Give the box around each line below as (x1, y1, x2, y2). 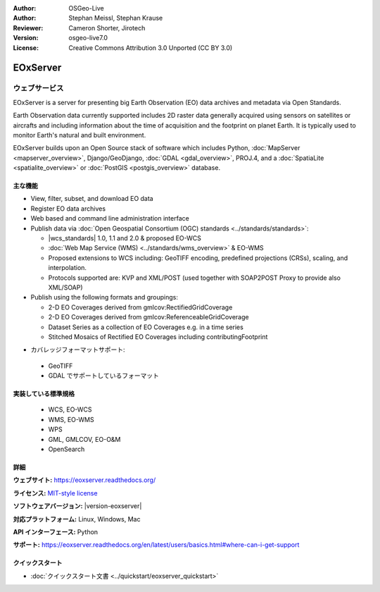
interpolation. (48, 264, 87, 272)
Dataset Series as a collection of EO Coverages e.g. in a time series (48, 323, 244, 331)
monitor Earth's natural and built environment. (13, 130, 146, 139)
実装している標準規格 (13, 390, 75, 398)
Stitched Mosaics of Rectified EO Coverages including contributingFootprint (48, 332, 268, 341)
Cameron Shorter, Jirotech (68, 23, 146, 32)
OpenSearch (48, 445, 85, 454)
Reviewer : (13, 23, 44, 32)
